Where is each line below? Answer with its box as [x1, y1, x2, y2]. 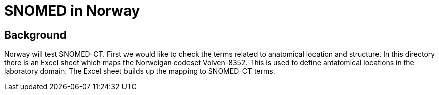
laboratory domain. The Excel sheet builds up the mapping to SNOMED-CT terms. [4, 67, 275, 76]
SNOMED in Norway [4, 2, 140, 19]
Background [4, 28, 67, 41]
